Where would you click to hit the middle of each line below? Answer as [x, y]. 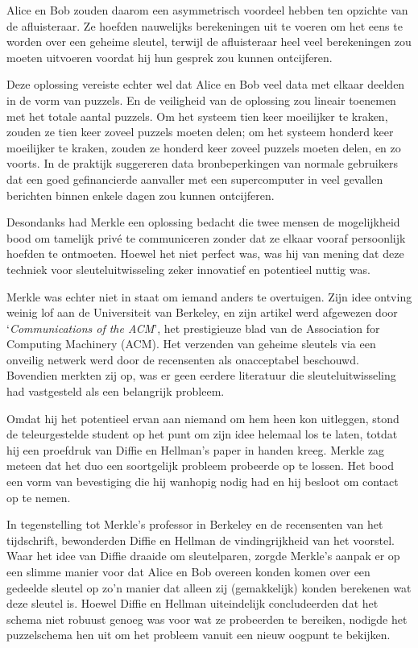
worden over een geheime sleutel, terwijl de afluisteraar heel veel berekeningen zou [209, 42]
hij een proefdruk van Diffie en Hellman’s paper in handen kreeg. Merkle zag [196, 449]
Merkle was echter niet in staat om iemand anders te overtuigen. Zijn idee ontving [209, 296]
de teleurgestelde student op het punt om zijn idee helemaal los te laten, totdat [202, 434]
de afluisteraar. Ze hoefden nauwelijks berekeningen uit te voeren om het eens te [205, 25]
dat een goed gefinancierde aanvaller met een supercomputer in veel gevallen [195, 179]
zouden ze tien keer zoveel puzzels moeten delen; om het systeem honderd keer [200, 132]
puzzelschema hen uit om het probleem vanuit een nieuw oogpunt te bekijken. [199, 635]
